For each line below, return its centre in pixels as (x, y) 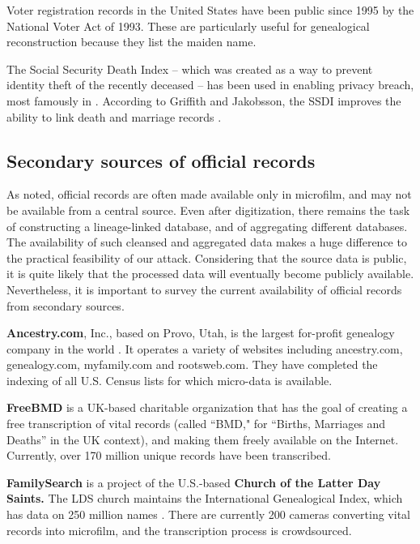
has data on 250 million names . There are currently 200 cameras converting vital (208, 514)
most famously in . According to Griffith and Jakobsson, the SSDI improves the (204, 100)
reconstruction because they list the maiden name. (132, 42)
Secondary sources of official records (161, 160)
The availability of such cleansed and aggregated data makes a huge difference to (207, 242)
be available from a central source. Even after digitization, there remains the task (208, 210)
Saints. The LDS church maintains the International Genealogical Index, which (205, 498)
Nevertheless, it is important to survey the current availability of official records (204, 289)
